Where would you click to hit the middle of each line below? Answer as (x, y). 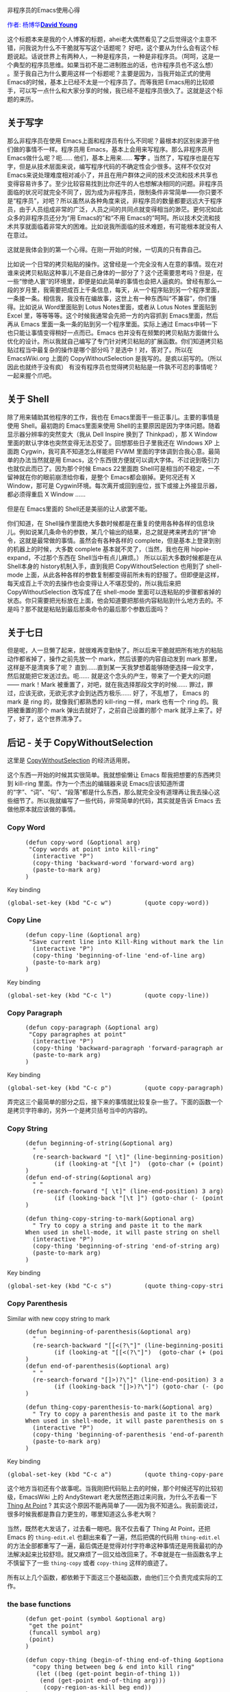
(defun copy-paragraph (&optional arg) (92, 1028)
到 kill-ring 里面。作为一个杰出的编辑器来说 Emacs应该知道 (90, 784)
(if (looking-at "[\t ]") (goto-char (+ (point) (139, 1164)
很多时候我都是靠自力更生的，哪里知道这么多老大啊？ (82, 1514)
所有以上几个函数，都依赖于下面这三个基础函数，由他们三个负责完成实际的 (112, 1577)
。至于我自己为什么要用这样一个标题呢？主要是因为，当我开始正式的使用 (109, 73)
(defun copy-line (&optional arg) (83, 935)
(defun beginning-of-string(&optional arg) (99, 1143)
